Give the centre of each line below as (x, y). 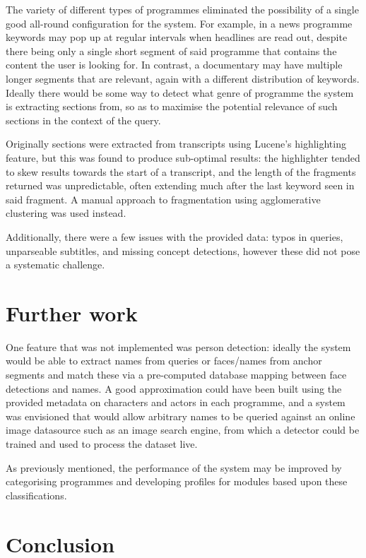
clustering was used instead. (66, 213)
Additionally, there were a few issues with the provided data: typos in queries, (175, 236)
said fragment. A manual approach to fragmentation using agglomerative (163, 199)
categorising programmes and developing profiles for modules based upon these (177, 481)
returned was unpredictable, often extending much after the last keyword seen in (180, 185)
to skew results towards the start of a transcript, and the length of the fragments (181, 171)
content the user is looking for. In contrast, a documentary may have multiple (174, 65)
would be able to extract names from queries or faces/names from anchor (164, 361)
